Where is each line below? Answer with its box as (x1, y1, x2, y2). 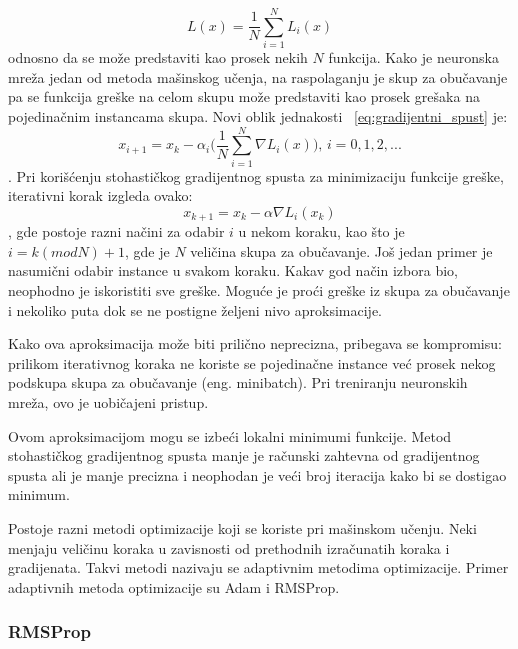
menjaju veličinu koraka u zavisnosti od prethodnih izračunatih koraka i (8, 537, 450, 558)
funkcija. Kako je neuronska (328, 47, 499, 68)
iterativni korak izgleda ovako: (8, 185, 193, 206)
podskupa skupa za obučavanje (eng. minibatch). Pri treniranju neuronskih (8, 372, 468, 393)
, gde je (125, 240, 170, 261)
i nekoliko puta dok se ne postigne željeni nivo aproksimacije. (8, 299, 382, 320)
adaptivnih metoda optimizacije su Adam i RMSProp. (8, 576, 340, 597)
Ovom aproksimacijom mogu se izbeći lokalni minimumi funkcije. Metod (8, 425, 452, 446)
